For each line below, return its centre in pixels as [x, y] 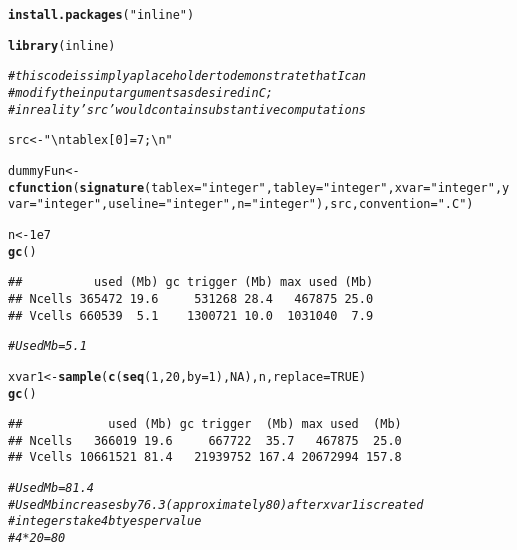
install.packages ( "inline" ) [101, 15]
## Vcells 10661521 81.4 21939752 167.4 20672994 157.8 [205, 457]
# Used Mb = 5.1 [47, 346]
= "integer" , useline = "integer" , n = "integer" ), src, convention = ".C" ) [251, 204]
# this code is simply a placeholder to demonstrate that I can [187, 76]
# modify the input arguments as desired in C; [140, 92]
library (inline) [62, 45]
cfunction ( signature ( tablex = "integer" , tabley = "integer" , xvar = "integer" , [255, 187]
